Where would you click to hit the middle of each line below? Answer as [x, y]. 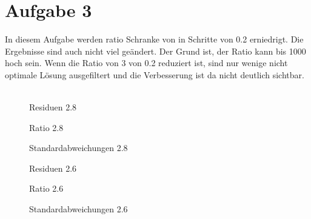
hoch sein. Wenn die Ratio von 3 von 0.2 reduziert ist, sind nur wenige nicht [146, 63]
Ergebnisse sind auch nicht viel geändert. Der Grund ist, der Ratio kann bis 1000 [155, 51]
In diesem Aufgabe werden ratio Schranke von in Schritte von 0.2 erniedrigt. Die [154, 39]
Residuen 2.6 [53, 168]
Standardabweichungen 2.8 [79, 148]
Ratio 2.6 [46, 188]
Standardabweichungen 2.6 [79, 209]
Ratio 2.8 [46, 127]
